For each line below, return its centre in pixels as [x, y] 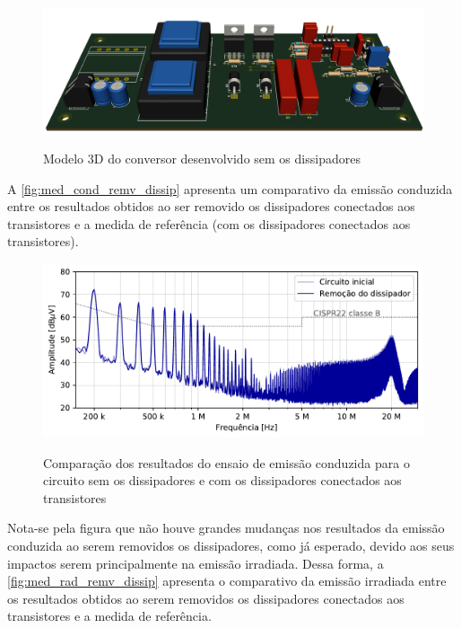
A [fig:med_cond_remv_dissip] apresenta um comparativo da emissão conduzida [230, 188]
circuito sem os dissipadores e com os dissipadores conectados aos [222, 480]
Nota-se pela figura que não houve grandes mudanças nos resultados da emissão [226, 528]
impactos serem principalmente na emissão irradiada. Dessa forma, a [196, 563]
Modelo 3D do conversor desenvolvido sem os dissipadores [202, 158]
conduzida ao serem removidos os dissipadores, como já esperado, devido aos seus [231, 545]
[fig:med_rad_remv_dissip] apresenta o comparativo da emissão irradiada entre [227, 581]
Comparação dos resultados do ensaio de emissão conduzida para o [226, 462]
